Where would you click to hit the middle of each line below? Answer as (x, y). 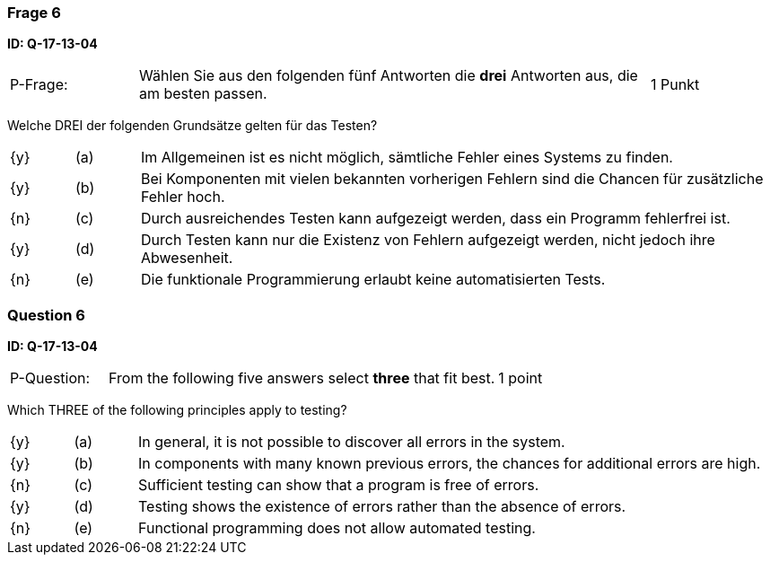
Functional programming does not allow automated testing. (337, 528)
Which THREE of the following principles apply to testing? (177, 410)
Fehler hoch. (183, 197)
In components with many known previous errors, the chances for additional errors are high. (450, 464)
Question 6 (46, 315)
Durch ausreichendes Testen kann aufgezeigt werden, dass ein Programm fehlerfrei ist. (435, 219)
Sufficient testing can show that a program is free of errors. (339, 485)
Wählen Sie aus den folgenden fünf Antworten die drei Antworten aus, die (388, 76)
